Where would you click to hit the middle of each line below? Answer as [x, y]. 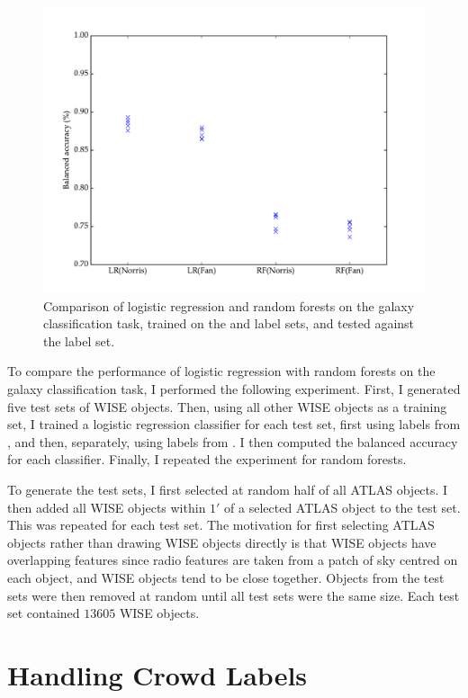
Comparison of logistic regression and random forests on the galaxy [229, 305]
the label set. [79, 340]
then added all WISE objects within [107, 507]
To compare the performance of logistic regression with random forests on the [221, 371]
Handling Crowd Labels [157, 674]
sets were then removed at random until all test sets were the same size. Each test [234, 595]
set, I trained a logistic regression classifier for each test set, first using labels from [234, 424]
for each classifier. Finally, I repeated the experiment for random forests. [207, 459]
